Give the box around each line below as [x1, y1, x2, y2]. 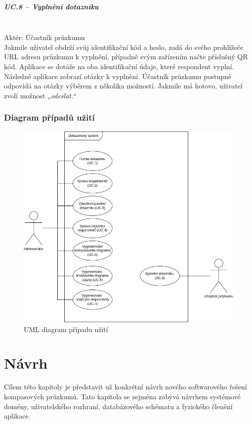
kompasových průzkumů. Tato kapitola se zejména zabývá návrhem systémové [4, 391, 241, 401]
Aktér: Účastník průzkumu [4, 32, 85, 42]
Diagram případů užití [4, 111, 95, 124]
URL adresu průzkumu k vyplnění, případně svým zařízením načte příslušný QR [4, 51, 248, 62]
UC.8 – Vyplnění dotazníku [4, 1, 99, 11]
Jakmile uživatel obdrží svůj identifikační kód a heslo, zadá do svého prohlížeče [4, 42, 244, 52]
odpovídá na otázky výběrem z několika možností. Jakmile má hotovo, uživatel [4, 81, 243, 91]
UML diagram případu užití [24, 324, 108, 334]
